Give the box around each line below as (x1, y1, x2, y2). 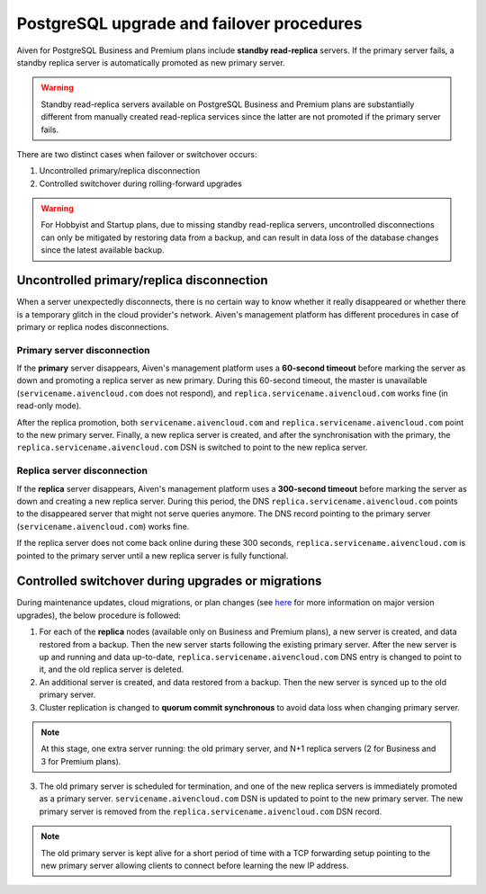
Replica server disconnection (16, 464, 148, 477)
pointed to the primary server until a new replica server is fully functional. (16, 550, 289, 561)
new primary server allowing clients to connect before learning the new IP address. (40, 860, 349, 872)
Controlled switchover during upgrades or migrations (16, 574, 322, 589)
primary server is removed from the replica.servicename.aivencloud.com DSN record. (39, 806, 382, 817)
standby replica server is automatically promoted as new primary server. (16, 57, 285, 67)
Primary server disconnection (16, 344, 150, 356)
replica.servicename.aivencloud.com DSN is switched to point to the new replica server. (16, 442, 368, 453)
